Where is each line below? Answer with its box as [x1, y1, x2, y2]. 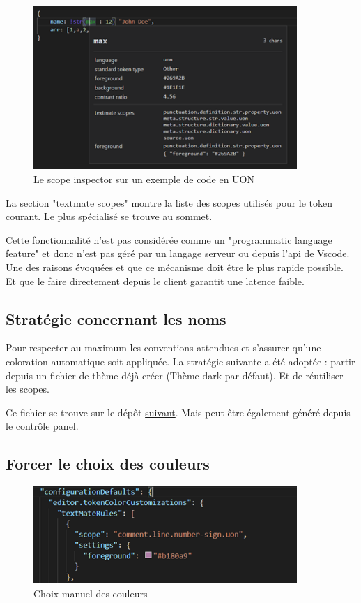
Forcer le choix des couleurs [6, 453, 210, 474]
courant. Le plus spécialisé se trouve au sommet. [6, 209, 213, 224]
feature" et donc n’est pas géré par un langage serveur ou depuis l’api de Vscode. [6, 246, 350, 261]
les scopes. [6, 382, 49, 396]
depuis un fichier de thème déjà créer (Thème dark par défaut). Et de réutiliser [6, 368, 344, 382]
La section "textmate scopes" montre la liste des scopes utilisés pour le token [6, 195, 333, 210]
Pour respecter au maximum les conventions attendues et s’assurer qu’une [6, 340, 321, 355]
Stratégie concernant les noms [6, 307, 226, 329]
